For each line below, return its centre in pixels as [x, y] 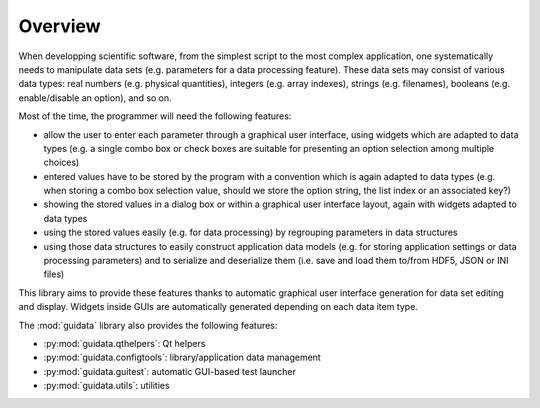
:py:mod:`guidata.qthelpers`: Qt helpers [124, 343]
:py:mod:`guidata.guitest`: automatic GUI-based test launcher [170, 371]
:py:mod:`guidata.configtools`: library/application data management [182, 357]
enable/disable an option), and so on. [95, 97]
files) [54, 274]
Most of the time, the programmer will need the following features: [155, 116]
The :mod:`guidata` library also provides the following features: [148, 325]
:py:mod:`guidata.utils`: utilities [106, 386]
